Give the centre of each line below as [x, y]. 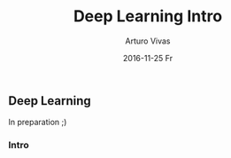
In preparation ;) [38, 122]
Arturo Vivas [148, 41]
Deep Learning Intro [148, 16]
